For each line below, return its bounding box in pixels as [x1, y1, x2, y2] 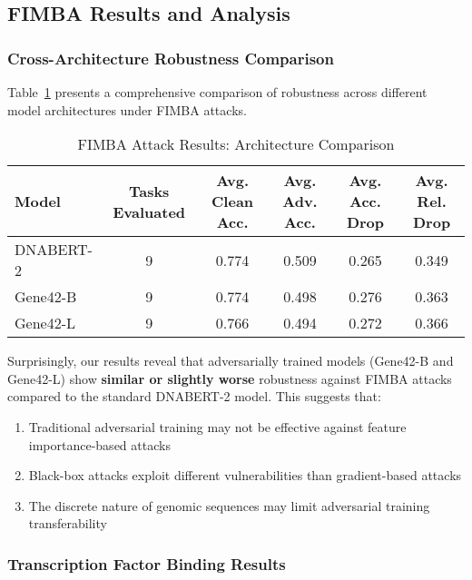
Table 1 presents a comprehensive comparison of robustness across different [7, 83, 428, 101]
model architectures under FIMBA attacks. [7, 100, 247, 119]
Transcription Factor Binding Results [7, 552, 286, 575]
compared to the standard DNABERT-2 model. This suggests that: [7, 387, 381, 406]
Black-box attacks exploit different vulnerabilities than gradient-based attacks [28, 466, 462, 485]
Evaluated [113, 201, 186, 222]
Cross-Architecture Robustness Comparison [7, 46, 334, 69]
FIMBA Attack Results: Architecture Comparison [77, 133, 395, 155]
